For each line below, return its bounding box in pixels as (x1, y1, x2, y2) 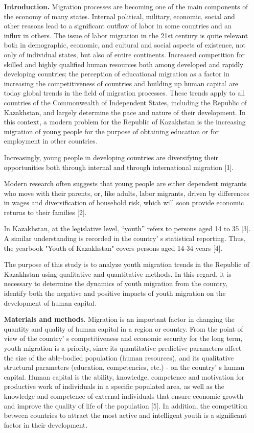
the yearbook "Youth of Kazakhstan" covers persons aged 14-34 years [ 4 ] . (4, 242, 223, 253)
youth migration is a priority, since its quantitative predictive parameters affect (4, 343, 242, 353)
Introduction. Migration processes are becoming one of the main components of (4, 1, 248, 11)
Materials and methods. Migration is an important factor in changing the (4, 314, 235, 324)
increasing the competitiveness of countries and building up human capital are (4, 78, 238, 88)
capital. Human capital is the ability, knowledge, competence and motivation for (4, 371, 245, 382)
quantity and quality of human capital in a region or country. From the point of (4, 323, 243, 334)
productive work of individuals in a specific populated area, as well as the (4, 381, 225, 391)
